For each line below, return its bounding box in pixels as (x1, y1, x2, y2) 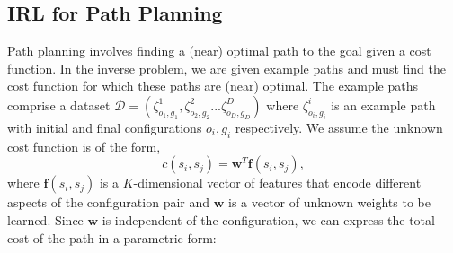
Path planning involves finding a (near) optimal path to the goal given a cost (7, 41, 431, 60)
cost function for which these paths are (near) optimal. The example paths (7, 76, 418, 95)
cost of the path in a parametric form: (7, 228, 217, 247)
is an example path (331, 95, 436, 114)
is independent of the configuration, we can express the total (102, 210, 435, 229)
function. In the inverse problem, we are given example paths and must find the (7, 58, 447, 77)
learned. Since (7, 210, 84, 229)
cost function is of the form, (7, 136, 161, 155)
